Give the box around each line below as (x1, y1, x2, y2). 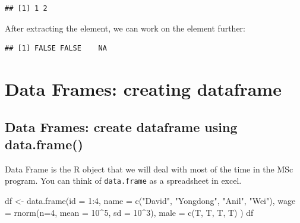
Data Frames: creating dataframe (5, 76, 282, 100)
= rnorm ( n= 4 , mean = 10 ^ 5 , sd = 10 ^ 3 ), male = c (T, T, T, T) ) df (5, 206, 254, 218)
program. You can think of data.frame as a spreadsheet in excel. (5, 174, 242, 187)
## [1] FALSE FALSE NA (5, 44, 107, 53)
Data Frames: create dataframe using (5, 117, 238, 136)
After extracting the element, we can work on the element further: (5, 21, 245, 34)
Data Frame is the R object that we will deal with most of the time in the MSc (5, 162, 293, 175)
